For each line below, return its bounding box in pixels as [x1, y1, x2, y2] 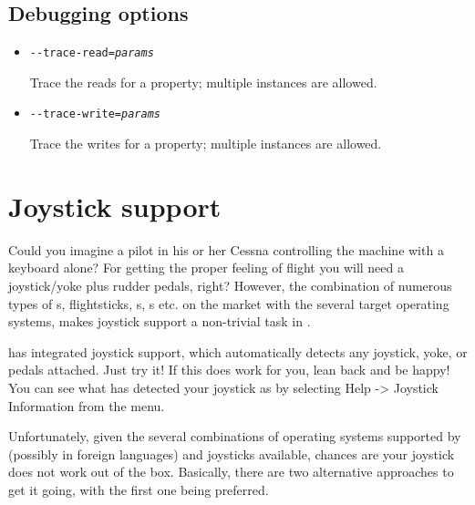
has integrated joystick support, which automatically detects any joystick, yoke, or [8, 342, 468, 361]
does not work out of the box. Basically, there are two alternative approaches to [8, 462, 454, 481]
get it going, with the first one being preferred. [8, 479, 269, 499]
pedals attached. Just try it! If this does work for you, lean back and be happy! [8, 360, 450, 379]
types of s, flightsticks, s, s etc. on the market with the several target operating [8, 294, 449, 313]
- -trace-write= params [29, 108, 160, 121]
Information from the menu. [8, 396, 165, 415]
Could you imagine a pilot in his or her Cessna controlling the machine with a [8, 240, 444, 259]
